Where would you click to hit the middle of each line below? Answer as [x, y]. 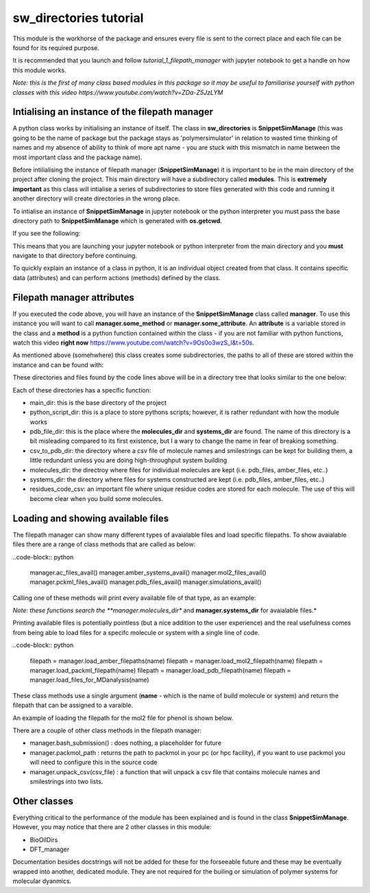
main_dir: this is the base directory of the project [98, 402]
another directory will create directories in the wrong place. [96, 198]
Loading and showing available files [91, 518]
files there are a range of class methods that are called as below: [104, 544]
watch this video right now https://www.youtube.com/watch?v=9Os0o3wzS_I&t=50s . [134, 343]
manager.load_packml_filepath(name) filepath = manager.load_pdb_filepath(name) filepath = [160, 671]
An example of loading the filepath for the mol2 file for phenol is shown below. [123, 718]
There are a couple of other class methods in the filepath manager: [107, 730]
